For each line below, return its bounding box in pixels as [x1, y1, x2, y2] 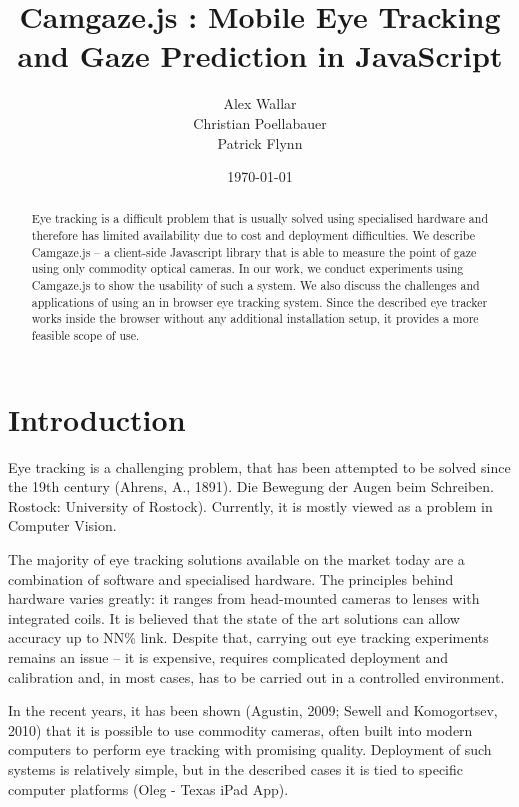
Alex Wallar [223, 93, 297, 114]
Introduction [8, 398, 186, 439]
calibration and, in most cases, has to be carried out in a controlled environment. [8, 666, 505, 687]
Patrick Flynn [217, 132, 303, 153]
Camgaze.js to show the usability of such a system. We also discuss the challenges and [31, 277, 480, 294]
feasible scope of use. [31, 327, 140, 344]
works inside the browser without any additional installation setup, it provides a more [31, 310, 479, 327]
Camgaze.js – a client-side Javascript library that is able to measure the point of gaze [31, 243, 477, 260]
